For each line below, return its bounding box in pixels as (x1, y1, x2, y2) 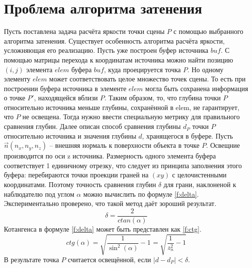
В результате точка (4, 254, 59, 265)
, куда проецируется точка (104, 64, 181, 74)
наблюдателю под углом (4, 189, 75, 199)
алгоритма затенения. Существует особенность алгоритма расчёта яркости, (4, 35, 225, 46)
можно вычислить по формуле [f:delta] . (83, 189, 199, 199)
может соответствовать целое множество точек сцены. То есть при (49, 74, 246, 84)
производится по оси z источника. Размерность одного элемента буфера (4, 151, 216, 161)
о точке (4, 93, 25, 103)
